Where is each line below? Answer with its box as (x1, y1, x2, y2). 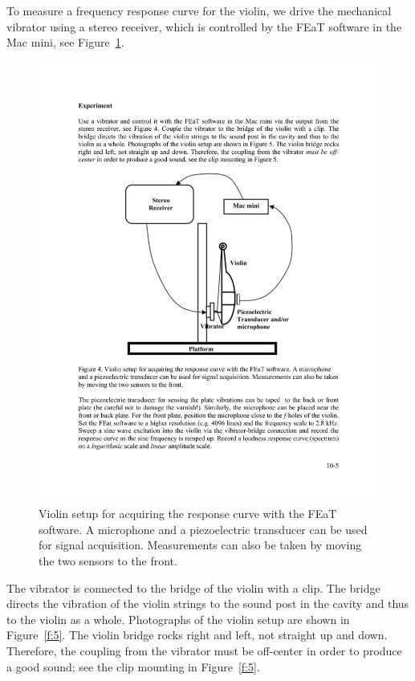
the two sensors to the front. (39, 553, 177, 569)
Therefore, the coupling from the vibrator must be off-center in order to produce (6, 642, 402, 659)
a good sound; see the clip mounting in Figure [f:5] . (6, 658, 260, 675)
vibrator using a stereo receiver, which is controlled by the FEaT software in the (6, 18, 402, 35)
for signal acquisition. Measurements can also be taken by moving (39, 536, 362, 553)
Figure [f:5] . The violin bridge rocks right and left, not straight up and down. (6, 626, 388, 643)
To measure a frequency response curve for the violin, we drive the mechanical (6, 2, 392, 18)
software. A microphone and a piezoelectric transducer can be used (39, 520, 368, 537)
